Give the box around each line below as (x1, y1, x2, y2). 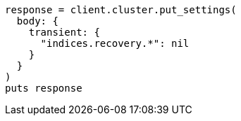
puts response (5, 83, 82, 94)
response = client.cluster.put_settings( (5, 4, 237, 15)
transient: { (28, 27, 100, 38)
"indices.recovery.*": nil (40, 38, 190, 49)
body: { (16, 15, 58, 27)
